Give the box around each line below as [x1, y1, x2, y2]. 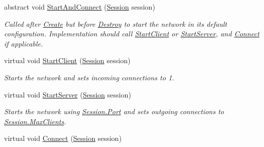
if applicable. [4, 38, 43, 48]
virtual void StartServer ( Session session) [4, 89, 131, 100]
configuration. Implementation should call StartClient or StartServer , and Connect [4, 28, 259, 39]
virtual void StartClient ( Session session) [4, 55, 131, 66]
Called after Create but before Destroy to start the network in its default [4, 18, 228, 29]
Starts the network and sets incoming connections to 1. [4, 72, 174, 82]
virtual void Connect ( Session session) [4, 133, 122, 143]
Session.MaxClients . [4, 116, 66, 126]
